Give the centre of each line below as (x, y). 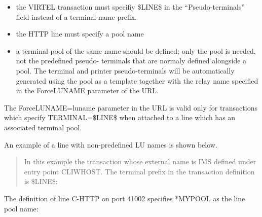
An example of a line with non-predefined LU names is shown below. (111, 144)
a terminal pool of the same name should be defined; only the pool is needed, (136, 50)
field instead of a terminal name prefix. (76, 16)
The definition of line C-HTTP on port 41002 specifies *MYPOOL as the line (125, 198)
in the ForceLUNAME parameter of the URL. (87, 91)
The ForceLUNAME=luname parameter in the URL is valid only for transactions (131, 107)
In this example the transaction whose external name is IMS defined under (140, 161)
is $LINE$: (41, 181)
